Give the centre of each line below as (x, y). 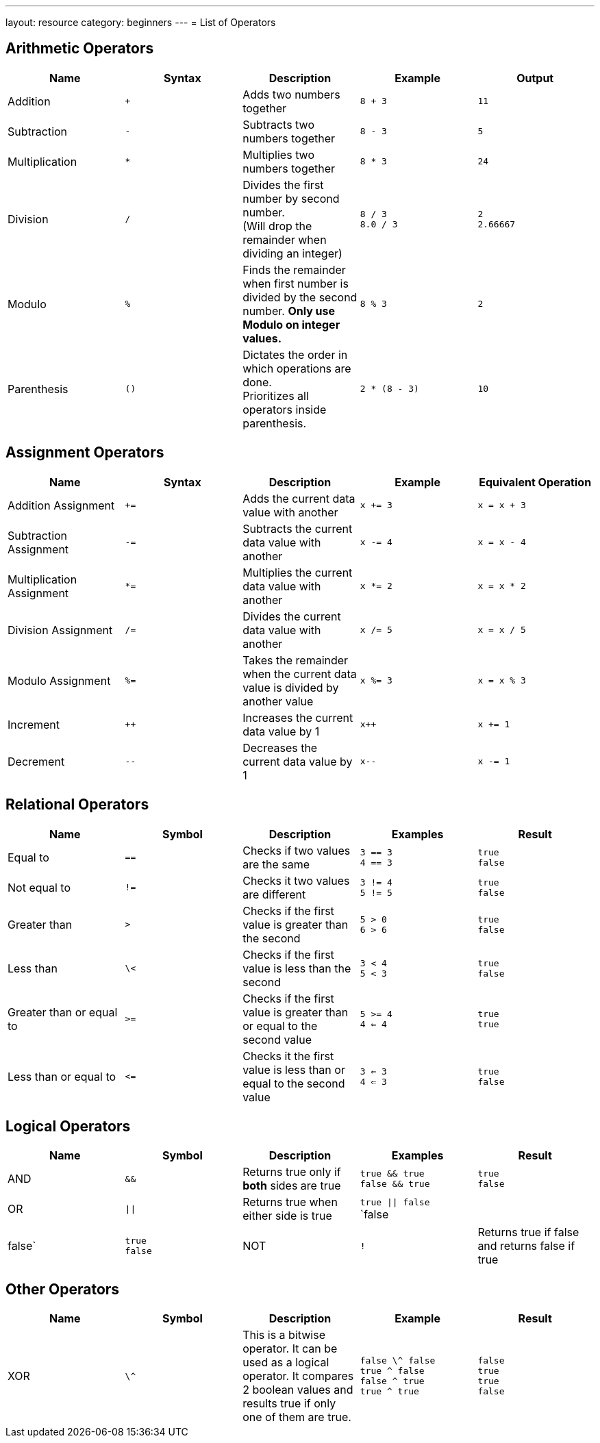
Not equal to (39, 887)
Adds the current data (299, 498)
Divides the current (292, 616)
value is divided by (291, 687)
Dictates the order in (295, 354)
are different (274, 894)
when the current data (300, 674)
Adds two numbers (291, 94)
